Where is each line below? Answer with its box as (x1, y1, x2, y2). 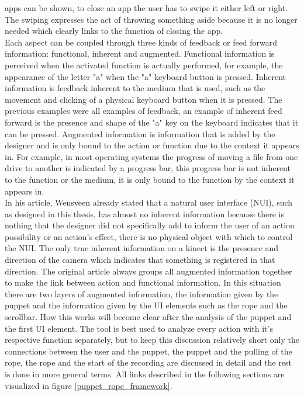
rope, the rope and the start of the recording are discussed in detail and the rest (5, 356, 292, 369)
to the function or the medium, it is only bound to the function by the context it (5, 173, 295, 185)
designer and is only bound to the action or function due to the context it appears (5, 139, 299, 151)
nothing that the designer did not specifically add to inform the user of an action (5, 219, 295, 231)
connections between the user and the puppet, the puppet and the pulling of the (5, 345, 292, 357)
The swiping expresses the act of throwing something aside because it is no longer (5, 13, 298, 25)
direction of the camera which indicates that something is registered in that (5, 253, 275, 266)
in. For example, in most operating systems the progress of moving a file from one (5, 150, 298, 162)
